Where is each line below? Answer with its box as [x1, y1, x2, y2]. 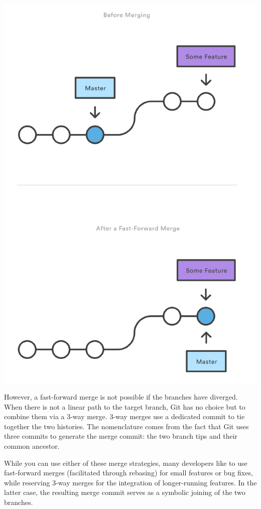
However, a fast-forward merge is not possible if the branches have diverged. [4, 392, 238, 402]
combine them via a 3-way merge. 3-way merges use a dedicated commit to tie [4, 411, 245, 422]
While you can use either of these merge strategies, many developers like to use [4, 457, 247, 468]
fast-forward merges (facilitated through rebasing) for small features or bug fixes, [4, 467, 253, 478]
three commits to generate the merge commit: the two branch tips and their [4, 431, 238, 441]
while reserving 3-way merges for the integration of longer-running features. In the [4, 477, 257, 487]
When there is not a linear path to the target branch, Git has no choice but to [4, 401, 245, 412]
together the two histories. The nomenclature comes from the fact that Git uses [4, 421, 249, 431]
